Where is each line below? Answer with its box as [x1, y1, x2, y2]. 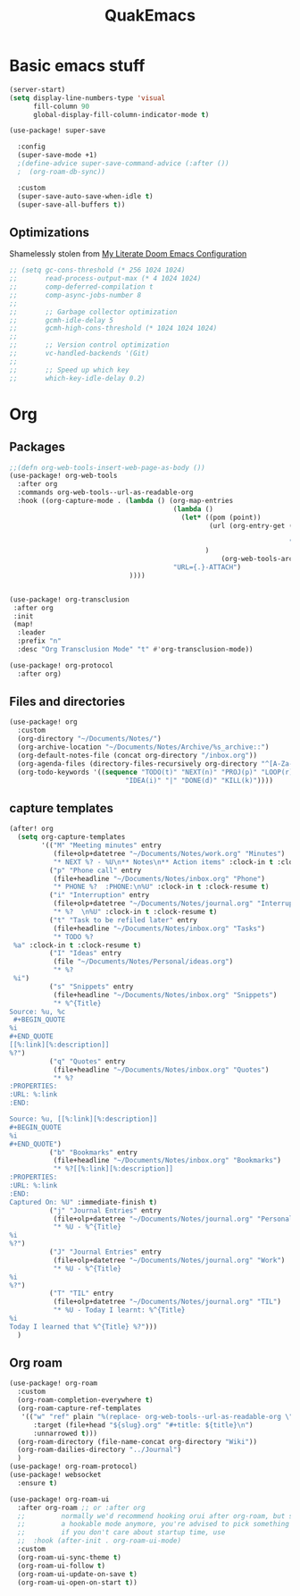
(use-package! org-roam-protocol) [9, 1462, 138, 1471]
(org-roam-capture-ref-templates [17, 1404, 142, 1413]
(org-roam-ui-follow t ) [17, 1561, 105, 1570]
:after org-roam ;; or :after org [17, 1503, 146, 1512]
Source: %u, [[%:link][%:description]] [9, 1114, 158, 1123]
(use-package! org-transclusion [9, 595, 129, 604]
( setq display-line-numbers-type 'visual [9, 93, 166, 103]
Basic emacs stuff [9, 55, 146, 76]
